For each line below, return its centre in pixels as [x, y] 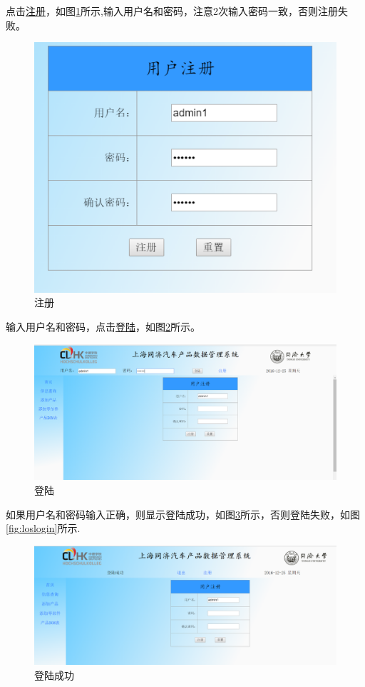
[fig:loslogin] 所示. [43, 528]
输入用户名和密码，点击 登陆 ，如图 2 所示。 [103, 326]
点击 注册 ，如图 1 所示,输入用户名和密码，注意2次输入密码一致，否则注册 [172, 11]
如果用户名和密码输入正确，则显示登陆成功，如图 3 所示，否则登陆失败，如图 [183, 514]
